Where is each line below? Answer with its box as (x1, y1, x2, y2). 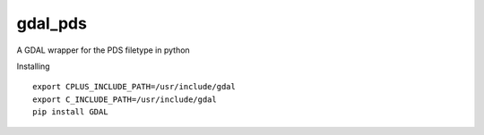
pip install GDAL (32, 107, 108, 117)
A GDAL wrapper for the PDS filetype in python (16, 45, 190, 55)
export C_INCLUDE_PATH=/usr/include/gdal (32, 94, 217, 105)
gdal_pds (16, 13, 87, 33)
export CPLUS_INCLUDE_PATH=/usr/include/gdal (32, 81, 237, 92)
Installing (16, 61, 50, 72)
